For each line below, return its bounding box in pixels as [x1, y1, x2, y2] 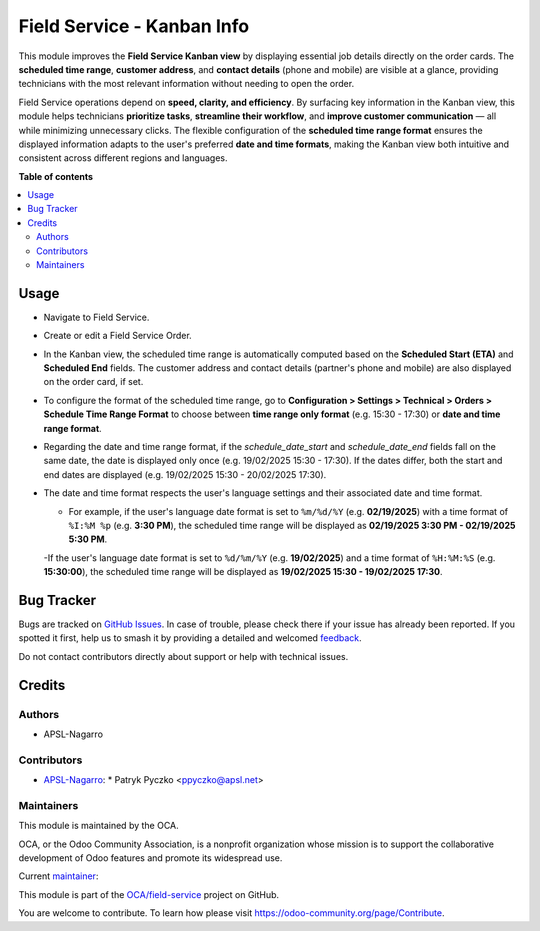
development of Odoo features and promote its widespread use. [18, 852, 283, 864]
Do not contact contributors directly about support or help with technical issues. [18, 650, 349, 662]
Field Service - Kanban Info [18, 15, 250, 37]
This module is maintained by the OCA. [18, 820, 179, 832]
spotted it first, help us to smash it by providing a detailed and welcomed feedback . [18, 632, 362, 644]
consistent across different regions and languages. [18, 152, 228, 164]
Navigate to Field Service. [43, 311, 150, 323]
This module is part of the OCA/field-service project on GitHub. [18, 888, 280, 900]
